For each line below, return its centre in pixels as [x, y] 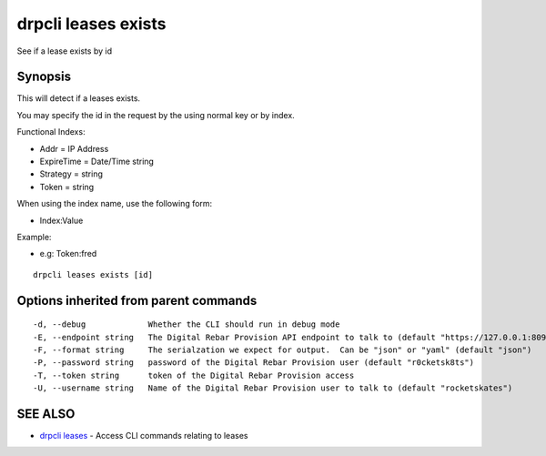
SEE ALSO [46, 414]
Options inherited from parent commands [137, 300]
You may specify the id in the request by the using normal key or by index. [156, 115]
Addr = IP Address [74, 148]
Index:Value [61, 220]
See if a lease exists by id [65, 51]
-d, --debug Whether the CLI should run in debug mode [187, 324]
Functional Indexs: [51, 132]
